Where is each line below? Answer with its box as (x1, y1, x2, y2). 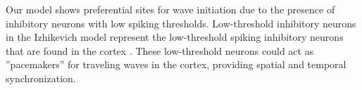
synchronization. (6, 70, 76, 85)
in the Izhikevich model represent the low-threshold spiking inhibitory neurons (6, 30, 344, 44)
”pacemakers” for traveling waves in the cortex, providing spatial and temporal (6, 57, 347, 72)
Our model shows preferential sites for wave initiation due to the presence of (6, 2, 335, 16)
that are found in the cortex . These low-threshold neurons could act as (6, 43, 314, 58)
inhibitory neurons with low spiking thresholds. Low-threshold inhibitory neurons (6, 15, 356, 30)
